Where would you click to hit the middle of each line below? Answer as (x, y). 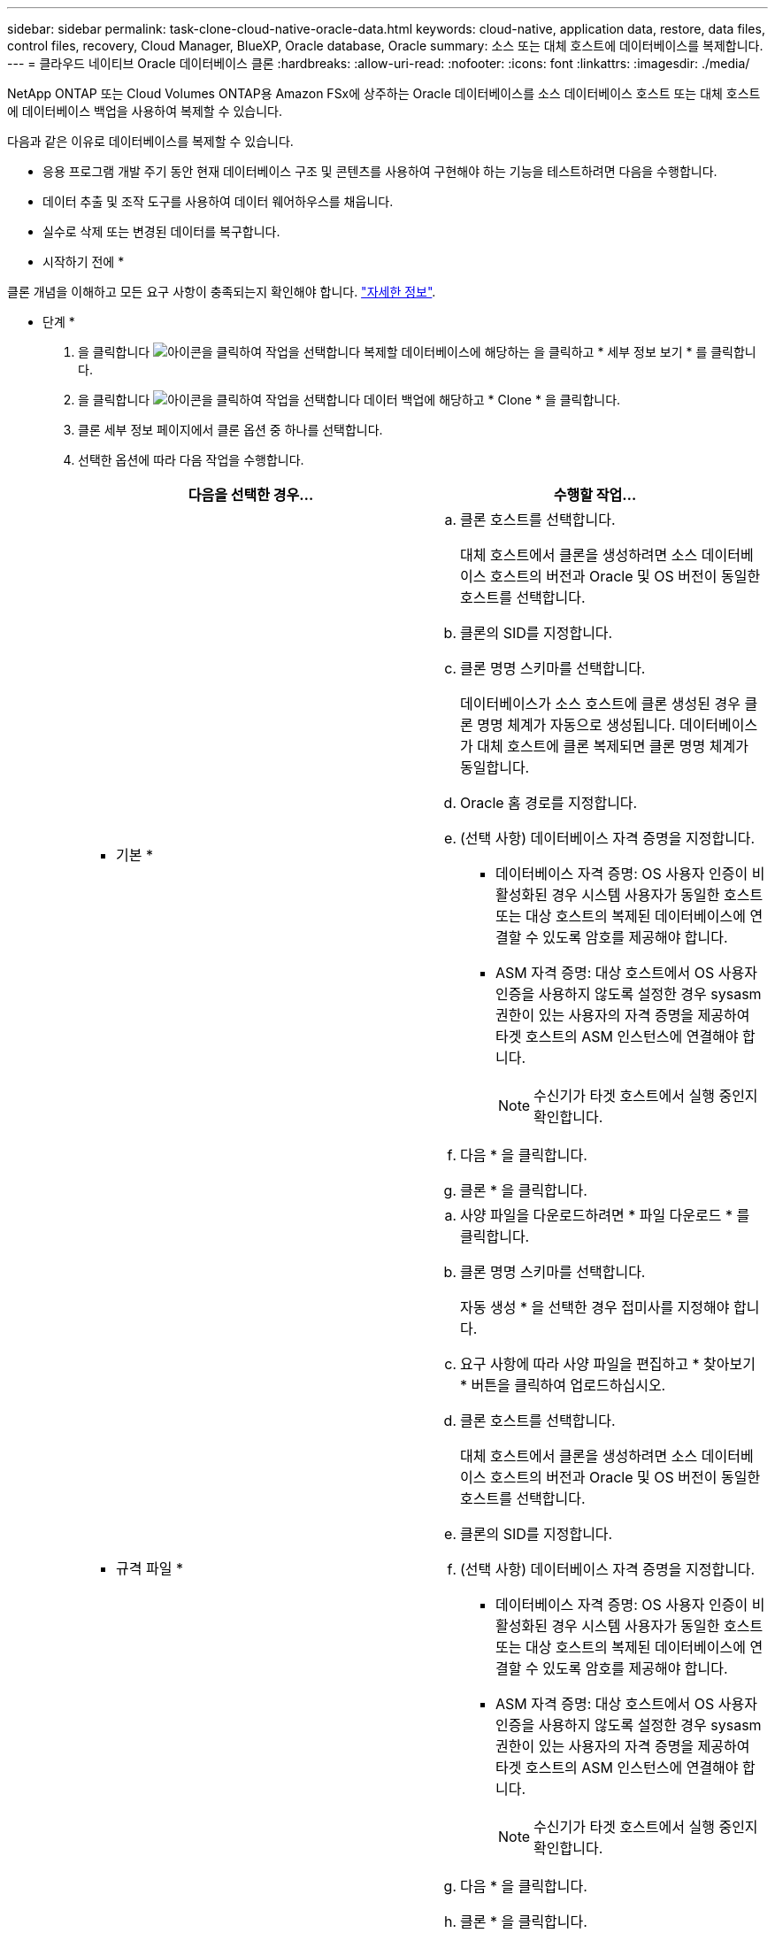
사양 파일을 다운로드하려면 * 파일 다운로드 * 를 (605, 1215)
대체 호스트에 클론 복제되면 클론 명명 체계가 (613, 746)
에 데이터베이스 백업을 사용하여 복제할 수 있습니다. (145, 111)
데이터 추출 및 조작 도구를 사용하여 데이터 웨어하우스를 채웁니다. (218, 201)
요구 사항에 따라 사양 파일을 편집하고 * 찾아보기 (608, 1364)
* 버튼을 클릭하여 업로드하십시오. (563, 1385)
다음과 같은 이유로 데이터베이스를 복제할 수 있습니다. (150, 141)
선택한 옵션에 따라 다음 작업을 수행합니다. (191, 460)
